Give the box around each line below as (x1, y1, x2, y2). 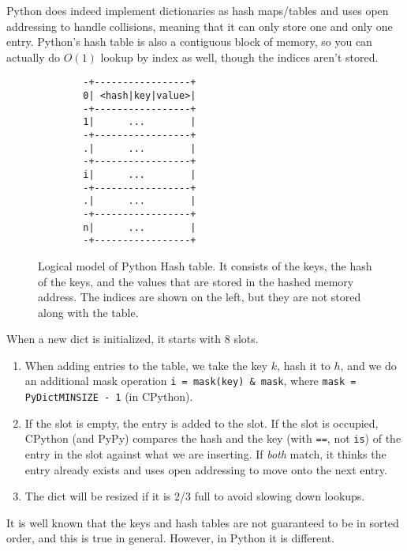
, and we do (340, 357, 397, 373)
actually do (6, 48, 61, 65)
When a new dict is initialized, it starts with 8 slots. (6, 330, 259, 347)
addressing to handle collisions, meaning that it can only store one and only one (6, 17, 393, 34)
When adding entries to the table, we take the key (24, 357, 268, 373)
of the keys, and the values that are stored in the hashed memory (38, 273, 354, 289)
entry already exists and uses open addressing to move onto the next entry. (24, 461, 387, 477)
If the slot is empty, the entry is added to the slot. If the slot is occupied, (24, 414, 379, 431)
